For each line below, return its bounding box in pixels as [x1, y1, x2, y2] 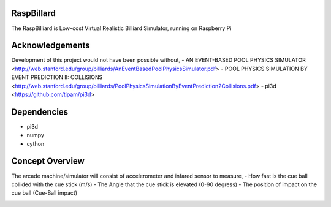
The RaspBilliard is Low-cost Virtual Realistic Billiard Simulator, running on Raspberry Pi [11, 24, 232, 32]
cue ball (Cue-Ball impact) [11, 189, 78, 197]
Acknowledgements [11, 40, 90, 51]
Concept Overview [11, 156, 85, 167]
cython [26, 140, 45, 147]
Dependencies [11, 107, 69, 117]
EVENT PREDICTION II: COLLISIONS [11, 73, 103, 81]
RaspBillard [11, 8, 56, 18]
